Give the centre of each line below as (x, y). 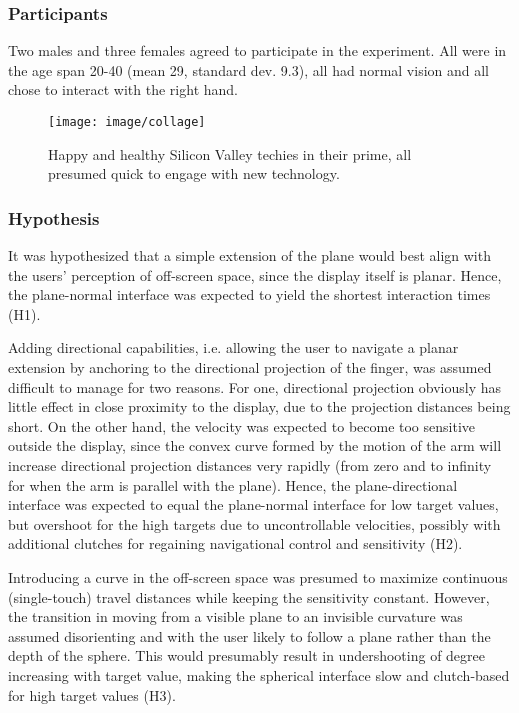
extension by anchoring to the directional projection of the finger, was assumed (250, 367)
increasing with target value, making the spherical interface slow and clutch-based (259, 674)
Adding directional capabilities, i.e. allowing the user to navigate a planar (233, 347)
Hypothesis (54, 217)
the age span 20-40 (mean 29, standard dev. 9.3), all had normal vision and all (248, 69)
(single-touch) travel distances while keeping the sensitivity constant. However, (249, 596)
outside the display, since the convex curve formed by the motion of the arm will (255, 445)
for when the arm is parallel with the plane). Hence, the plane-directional (233, 484)
